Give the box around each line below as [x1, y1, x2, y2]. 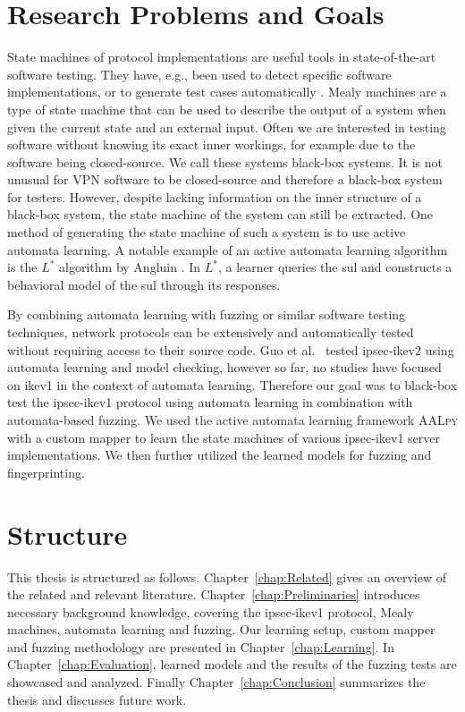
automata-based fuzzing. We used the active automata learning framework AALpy [7, 411, 458, 428]
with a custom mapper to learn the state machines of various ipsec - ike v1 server [7, 428, 440, 446]
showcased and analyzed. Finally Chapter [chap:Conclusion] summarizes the [7, 673, 426, 691]
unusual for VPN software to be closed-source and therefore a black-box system [7, 170, 443, 189]
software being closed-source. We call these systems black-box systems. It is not [7, 152, 443, 171]
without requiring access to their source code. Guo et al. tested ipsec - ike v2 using [7, 340, 454, 359]
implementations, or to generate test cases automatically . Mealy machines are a [7, 82, 447, 101]
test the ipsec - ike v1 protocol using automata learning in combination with [7, 393, 413, 411]
